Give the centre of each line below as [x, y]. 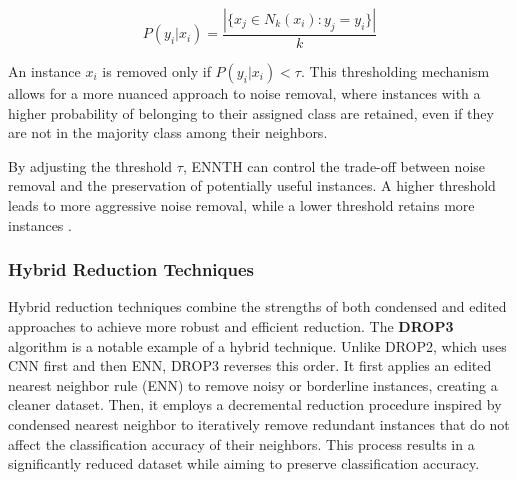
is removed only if [156, 71]
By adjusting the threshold [90, 165]
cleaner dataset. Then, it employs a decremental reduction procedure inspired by [255, 404]
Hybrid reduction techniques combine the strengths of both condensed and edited [257, 306]
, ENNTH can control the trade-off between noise [334, 165]
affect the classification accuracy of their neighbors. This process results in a [241, 443]
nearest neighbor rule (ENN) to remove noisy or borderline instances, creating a [253, 384]
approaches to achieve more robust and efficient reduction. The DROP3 [231, 326]
